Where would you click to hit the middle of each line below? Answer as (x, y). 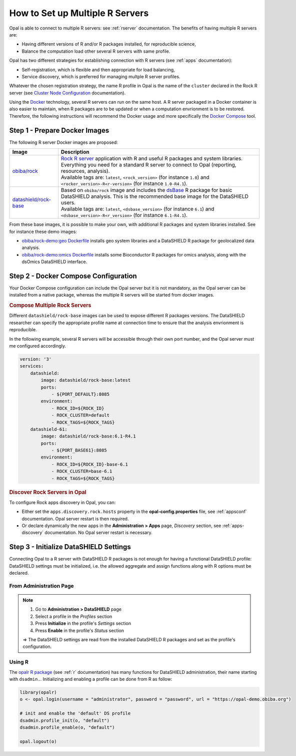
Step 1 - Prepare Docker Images (59, 130)
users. (68, 203)
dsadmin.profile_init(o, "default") (65, 720)
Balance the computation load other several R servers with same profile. (96, 51)
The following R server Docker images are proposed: (64, 142)
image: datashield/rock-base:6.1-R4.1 (88, 436)
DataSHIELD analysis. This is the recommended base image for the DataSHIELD (154, 196)
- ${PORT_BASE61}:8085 (79, 450)
